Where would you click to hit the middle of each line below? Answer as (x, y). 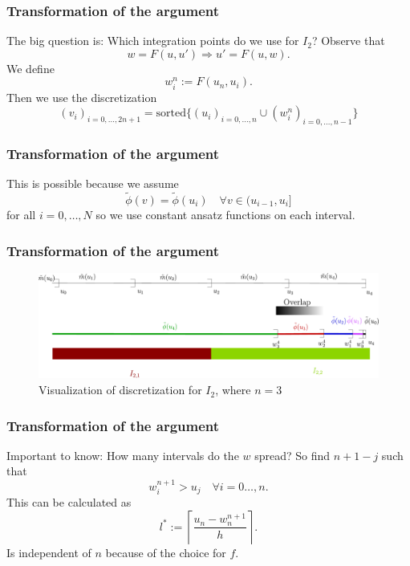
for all (21, 214)
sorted (171, 114)
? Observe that (348, 41)
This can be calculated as (69, 502)
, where (233, 390)
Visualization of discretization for (120, 390)
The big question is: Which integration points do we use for (153, 41)
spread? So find (292, 455)
